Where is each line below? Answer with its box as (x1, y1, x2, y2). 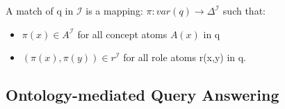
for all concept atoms (77, 26, 168, 41)
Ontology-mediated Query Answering (6, 84, 279, 106)
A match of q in (6, 3, 74, 17)
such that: (222, 3, 266, 17)
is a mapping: (85, 3, 143, 17)
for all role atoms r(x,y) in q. (123, 50, 247, 65)
